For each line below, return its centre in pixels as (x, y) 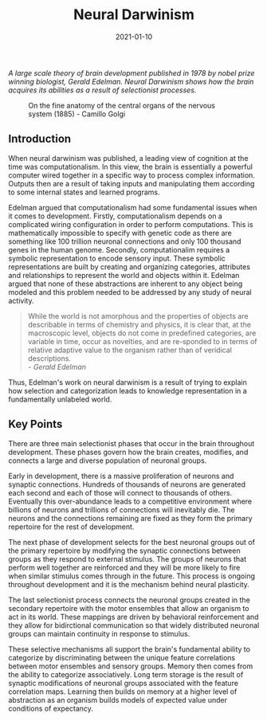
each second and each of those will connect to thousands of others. (120, 492)
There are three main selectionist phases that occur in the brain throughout (132, 443)
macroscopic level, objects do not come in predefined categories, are (142, 333)
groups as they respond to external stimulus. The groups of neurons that (128, 558)
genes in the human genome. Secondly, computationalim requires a (119, 249)
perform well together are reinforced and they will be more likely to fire (124, 567)
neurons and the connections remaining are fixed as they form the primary (130, 518)
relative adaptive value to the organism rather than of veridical (130, 350)
